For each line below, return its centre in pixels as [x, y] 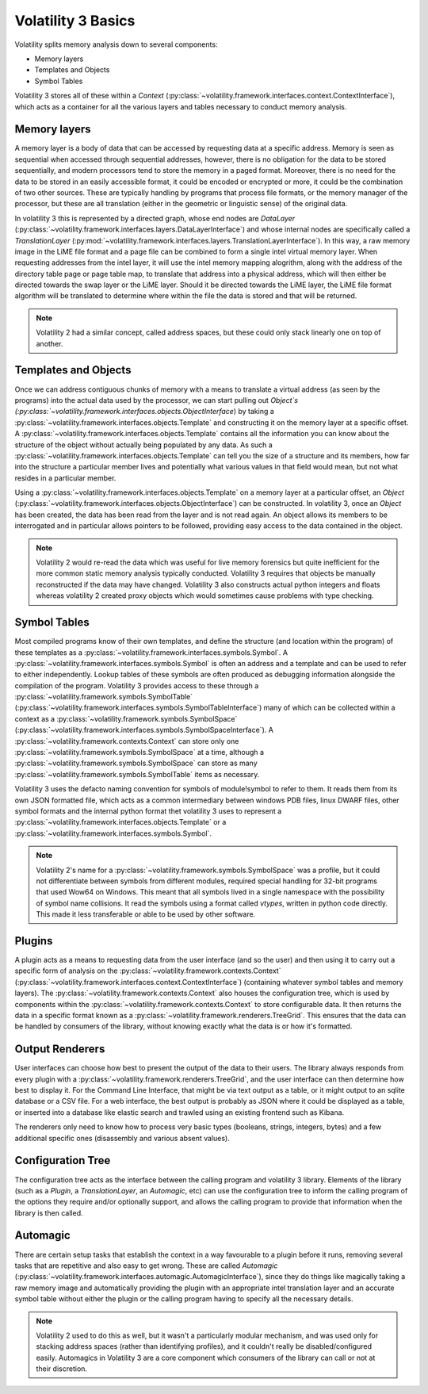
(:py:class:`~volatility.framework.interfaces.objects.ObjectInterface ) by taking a [145, 412]
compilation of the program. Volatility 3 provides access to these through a [137, 685]
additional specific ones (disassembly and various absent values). [122, 1138]
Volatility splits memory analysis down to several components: [116, 44]
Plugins [34, 941]
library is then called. [49, 1212]
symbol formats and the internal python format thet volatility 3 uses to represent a [148, 811]
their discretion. [61, 1369]
